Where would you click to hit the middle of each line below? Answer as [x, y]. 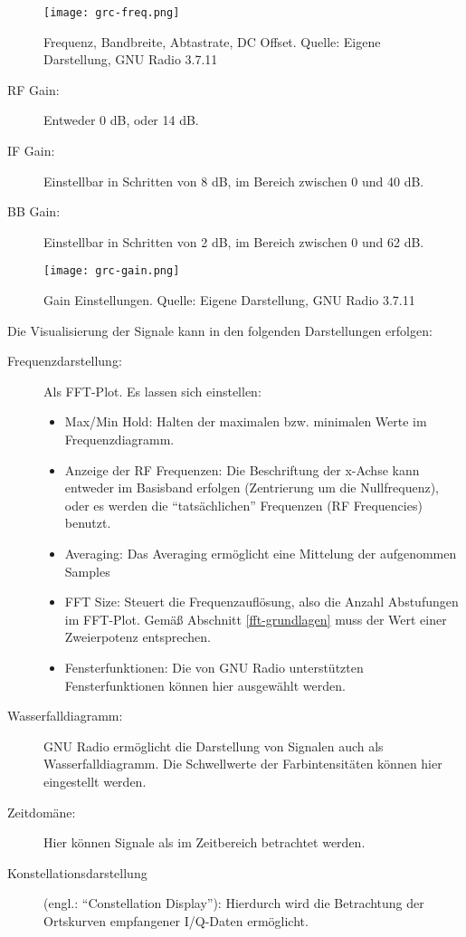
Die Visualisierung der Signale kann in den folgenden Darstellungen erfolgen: [220, 330]
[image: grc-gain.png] [112, 271]
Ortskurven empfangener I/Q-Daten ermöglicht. [176, 920]
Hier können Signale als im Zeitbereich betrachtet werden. [204, 842]
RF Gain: [33, 89]
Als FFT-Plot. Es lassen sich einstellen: [152, 391]
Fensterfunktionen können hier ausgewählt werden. [205, 685]
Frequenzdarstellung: [65, 361]
